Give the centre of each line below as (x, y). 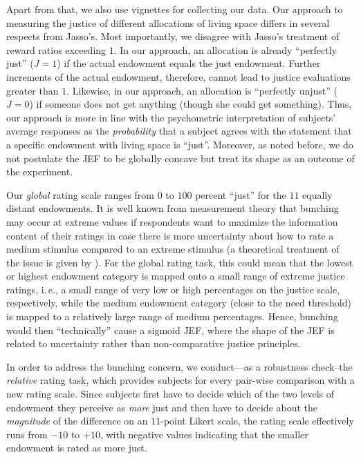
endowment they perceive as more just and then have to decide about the (162, 407)
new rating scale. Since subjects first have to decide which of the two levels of (170, 394)
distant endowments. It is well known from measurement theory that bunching (173, 208)
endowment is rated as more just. (77, 448)
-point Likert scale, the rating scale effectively (257, 421)
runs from (27, 434)
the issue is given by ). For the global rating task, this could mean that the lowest (180, 262)
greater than (33, 90)
